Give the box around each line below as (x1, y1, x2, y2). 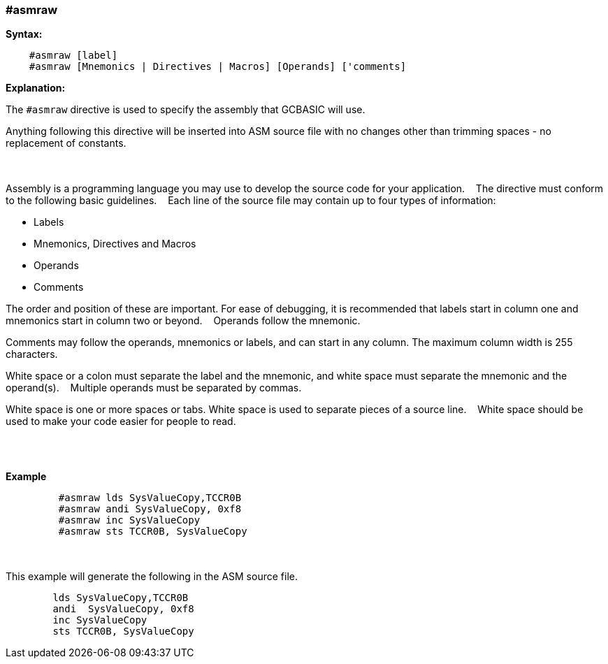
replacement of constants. (6, 137, 126, 150)
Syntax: (6, 28, 43, 41)
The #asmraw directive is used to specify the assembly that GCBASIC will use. (6, 103, 365, 116)
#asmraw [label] (29, 50, 118, 62)
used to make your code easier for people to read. (6, 415, 236, 428)
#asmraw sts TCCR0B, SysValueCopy (58, 526, 247, 537)
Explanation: (6, 82, 66, 94)
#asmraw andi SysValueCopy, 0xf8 (58, 503, 242, 515)
